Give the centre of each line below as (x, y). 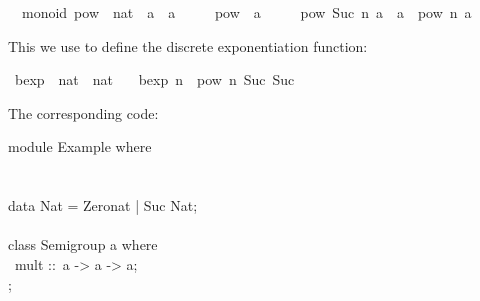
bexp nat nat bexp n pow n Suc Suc (154, 79)
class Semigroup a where (83, 244)
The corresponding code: (83, 112)
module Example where (80, 146)
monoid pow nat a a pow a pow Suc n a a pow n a (246, 12)
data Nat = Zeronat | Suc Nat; (103, 205)
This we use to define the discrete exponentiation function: (188, 45)
